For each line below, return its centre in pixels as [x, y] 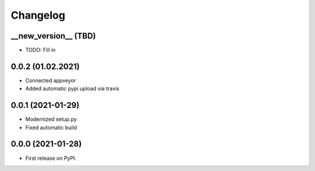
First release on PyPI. [51, 158]
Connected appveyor [50, 80]
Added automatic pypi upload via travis [72, 89]
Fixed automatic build [51, 127]
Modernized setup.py [51, 119]
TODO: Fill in [41, 50]
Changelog [38, 15]
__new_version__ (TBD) [53, 36]
